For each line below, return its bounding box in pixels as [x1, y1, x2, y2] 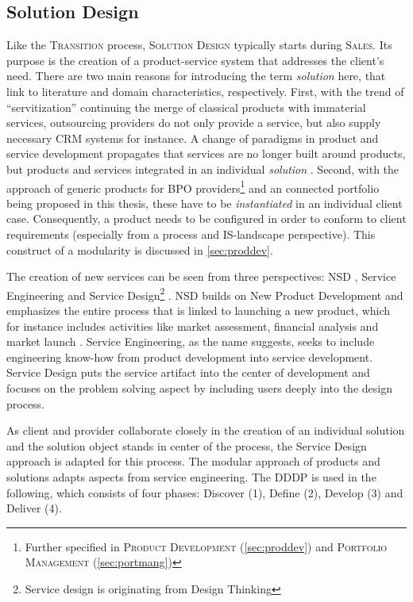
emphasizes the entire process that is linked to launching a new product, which [6, 302, 391, 319]
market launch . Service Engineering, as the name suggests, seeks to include [6, 333, 375, 350]
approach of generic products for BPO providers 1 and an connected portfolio [6, 177, 380, 196]
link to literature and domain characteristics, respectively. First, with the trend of [6, 82, 404, 99]
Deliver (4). [6, 500, 62, 516]
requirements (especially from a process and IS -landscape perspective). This [6, 225, 376, 242]
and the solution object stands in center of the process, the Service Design [6, 437, 367, 454]
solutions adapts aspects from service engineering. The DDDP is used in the [6, 468, 376, 485]
